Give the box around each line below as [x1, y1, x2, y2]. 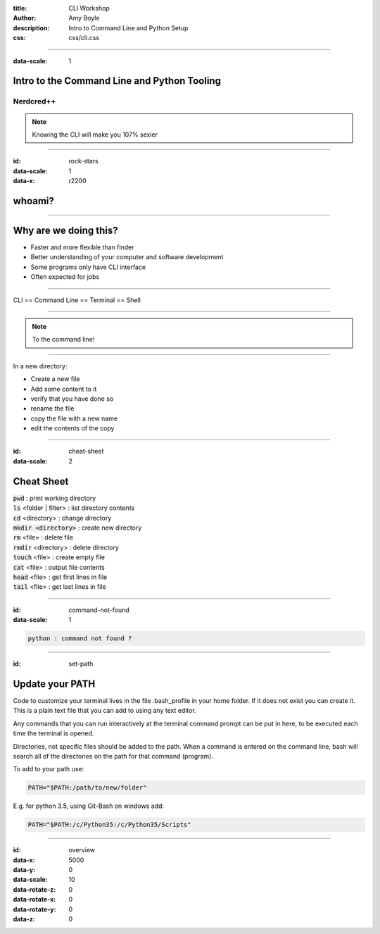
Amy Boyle [68, 14, 100, 23]
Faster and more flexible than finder [30, 243, 134, 251]
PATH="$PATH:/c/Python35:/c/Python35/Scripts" [27, 821, 191, 829]
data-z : [13, 914, 35, 923]
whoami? [13, 194, 54, 207]
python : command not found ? [27, 635, 132, 642]
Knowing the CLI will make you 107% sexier [32, 130, 158, 139]
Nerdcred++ [13, 96, 56, 106]
